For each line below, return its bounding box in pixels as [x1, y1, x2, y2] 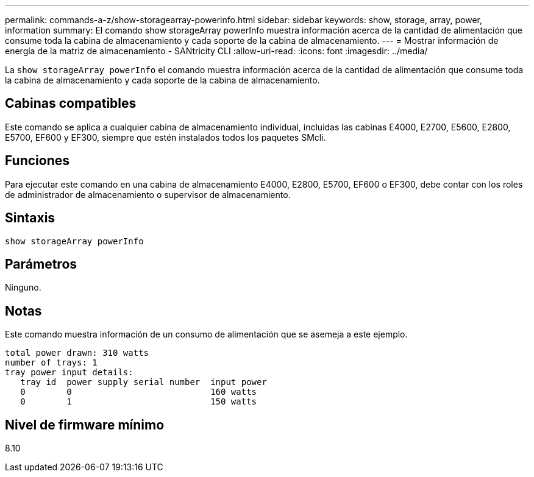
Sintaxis [5, 210, 55, 226]
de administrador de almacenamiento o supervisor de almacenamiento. [5, 189, 291, 200]
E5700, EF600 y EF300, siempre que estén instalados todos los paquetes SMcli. [5, 132, 326, 143]
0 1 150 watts [20, 397, 257, 407]
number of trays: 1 [5, 358, 98, 368]
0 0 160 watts [20, 387, 257, 397]
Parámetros [5, 256, 77, 272]
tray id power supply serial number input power [20, 377, 267, 387]
